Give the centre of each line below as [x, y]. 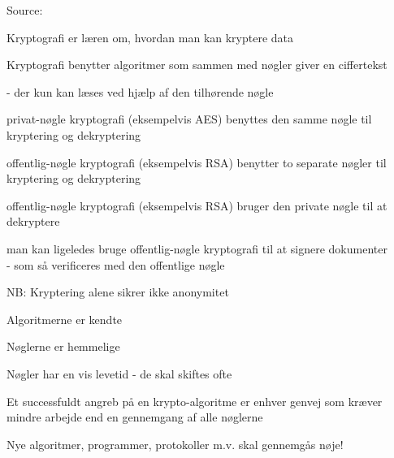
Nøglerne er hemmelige [63, 346]
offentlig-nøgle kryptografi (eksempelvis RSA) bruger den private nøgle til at [197, 205]
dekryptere [33, 221]
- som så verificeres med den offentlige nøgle [116, 264]
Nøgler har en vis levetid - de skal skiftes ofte [119, 373]
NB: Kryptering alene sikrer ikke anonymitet [118, 292]
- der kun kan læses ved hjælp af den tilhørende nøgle [140, 91]
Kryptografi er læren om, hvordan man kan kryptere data [150, 37]
